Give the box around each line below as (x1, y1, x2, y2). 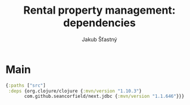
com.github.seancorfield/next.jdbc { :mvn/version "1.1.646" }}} (24, 93, 185, 100)
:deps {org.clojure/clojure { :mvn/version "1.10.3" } (8, 88, 142, 94)
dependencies (63, 16, 136, 30)
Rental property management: (23, 4, 176, 17)
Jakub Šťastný (82, 36, 117, 43)
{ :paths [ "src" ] (5, 82, 46, 88)
